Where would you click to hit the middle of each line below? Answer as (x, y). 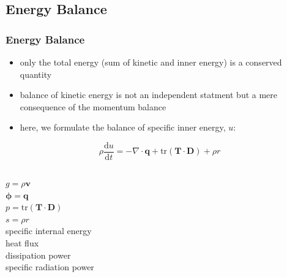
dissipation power (38, 255)
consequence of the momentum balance (93, 106)
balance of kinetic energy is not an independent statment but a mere (149, 95)
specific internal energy (49, 231)
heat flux (22, 243)
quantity (36, 74)
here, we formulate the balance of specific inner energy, (123, 127)
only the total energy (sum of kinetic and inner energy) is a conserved (151, 62)
